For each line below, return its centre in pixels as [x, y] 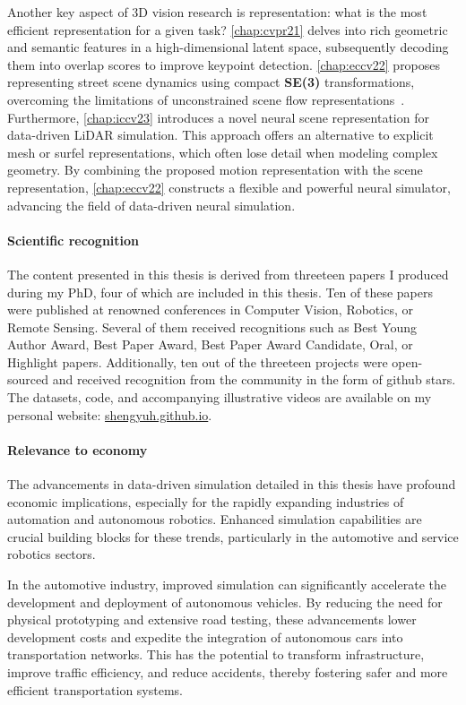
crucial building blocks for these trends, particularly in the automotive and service [233, 536]
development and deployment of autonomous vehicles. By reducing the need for [225, 602]
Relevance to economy [78, 449]
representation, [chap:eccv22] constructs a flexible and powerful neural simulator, [229, 187]
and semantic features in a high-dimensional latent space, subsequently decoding [228, 47]
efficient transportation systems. [95, 689]
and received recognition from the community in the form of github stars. [254, 379]
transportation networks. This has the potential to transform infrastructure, [216, 654]
